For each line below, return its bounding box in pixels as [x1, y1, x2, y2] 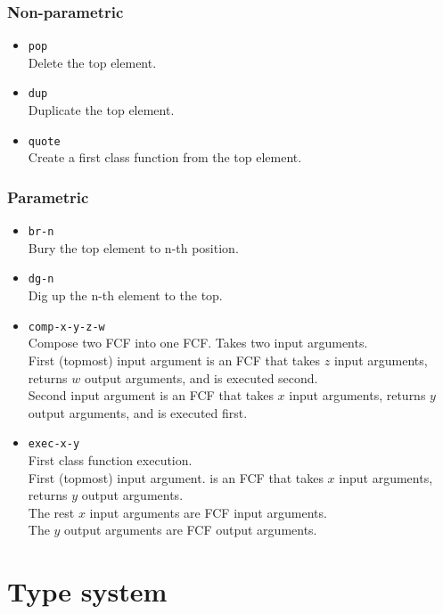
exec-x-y [28, 438, 80, 451]
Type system [7, 573, 168, 610]
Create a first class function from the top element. [28, 148, 302, 167]
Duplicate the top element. [28, 101, 175, 119]
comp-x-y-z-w [28, 320, 105, 333]
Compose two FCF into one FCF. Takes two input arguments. [28, 333, 368, 352]
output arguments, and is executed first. [28, 403, 248, 422]
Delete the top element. [28, 53, 157, 71]
